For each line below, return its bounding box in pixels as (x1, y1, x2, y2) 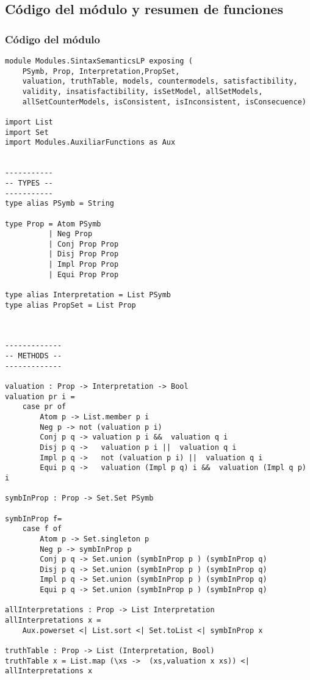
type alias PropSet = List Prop (5, 300, 136, 309)
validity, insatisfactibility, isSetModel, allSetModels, (22, 87, 263, 96)
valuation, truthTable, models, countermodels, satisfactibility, (22, 77, 298, 86)
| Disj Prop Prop (48, 250, 119, 259)
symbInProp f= (5, 514, 62, 523)
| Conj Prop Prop (48, 239, 119, 248)
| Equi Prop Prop (48, 270, 119, 279)
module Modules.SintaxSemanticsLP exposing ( (5, 57, 193, 65)
